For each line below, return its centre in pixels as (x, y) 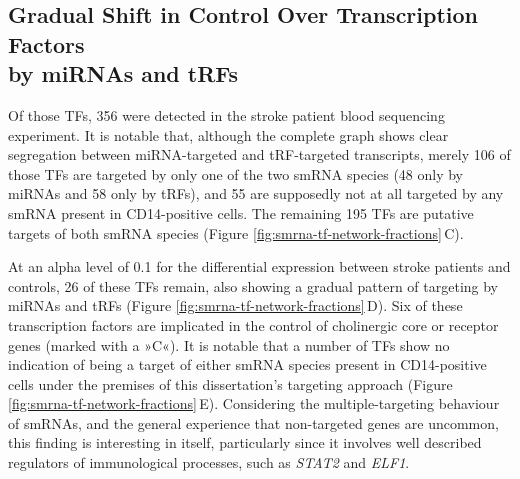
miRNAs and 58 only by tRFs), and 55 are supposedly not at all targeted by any (256, 193)
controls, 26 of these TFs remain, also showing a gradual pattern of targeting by (253, 285)
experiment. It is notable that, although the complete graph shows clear (228, 134)
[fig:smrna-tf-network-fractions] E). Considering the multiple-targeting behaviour (254, 403)
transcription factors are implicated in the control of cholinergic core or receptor (253, 324)
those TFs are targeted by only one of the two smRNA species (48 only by (236, 173)
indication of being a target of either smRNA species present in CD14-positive (247, 364)
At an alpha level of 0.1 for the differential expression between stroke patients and (259, 266)
